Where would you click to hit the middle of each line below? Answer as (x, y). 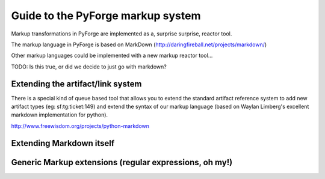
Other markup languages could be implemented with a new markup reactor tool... (112, 56)
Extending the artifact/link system (76, 84)
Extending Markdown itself (63, 143)
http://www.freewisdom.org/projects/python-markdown (80, 126)
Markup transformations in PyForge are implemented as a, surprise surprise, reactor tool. (122, 34)
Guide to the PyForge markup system (106, 16)
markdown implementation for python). (60, 115)
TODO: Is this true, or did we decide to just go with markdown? (89, 67)
